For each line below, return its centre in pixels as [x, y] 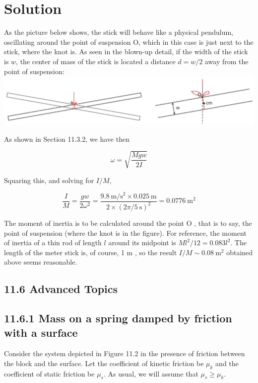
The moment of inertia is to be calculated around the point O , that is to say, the [128, 223]
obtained [240, 252]
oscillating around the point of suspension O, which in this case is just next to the [129, 42]
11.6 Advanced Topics [61, 289]
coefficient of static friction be [49, 373]
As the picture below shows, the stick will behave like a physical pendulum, [119, 32]
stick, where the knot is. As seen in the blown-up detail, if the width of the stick [126, 51]
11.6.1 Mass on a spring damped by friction [118, 318]
